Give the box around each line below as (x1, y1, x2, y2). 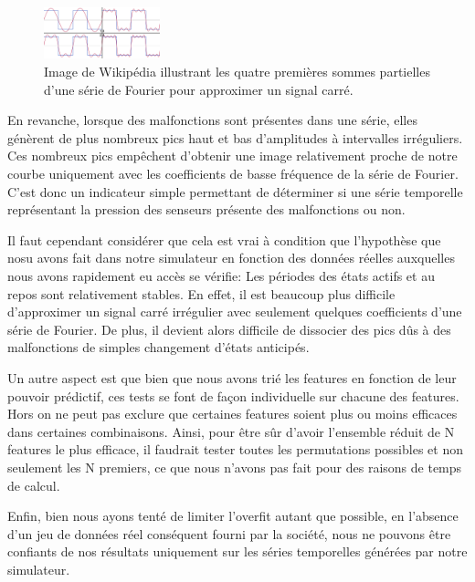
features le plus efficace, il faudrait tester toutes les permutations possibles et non (7, 440, 463, 459)
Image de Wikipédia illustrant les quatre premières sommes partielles (44, 62, 430, 81)
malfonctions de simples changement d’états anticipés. (7, 338, 310, 357)
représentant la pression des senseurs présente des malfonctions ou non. (7, 200, 406, 219)
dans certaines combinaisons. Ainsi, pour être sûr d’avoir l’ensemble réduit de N (7, 421, 455, 441)
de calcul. (7, 475, 60, 494)
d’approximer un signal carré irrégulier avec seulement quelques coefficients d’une (7, 302, 462, 321)
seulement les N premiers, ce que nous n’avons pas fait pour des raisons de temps (7, 457, 462, 476)
